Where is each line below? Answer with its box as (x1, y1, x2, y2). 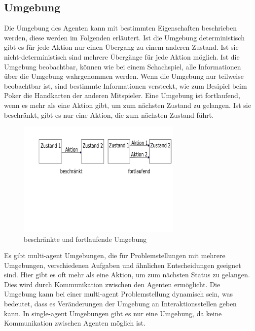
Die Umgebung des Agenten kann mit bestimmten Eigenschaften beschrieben (4, 23, 237, 33)
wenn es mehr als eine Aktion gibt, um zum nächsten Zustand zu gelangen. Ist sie (4, 99, 251, 110)
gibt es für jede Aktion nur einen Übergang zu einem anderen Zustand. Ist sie (4, 42, 239, 52)
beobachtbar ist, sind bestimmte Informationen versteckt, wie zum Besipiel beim (4, 80, 247, 91)
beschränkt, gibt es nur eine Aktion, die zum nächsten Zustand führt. (4, 109, 214, 120)
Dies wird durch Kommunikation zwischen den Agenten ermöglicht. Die (4, 279, 220, 289)
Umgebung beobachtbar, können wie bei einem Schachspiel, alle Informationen (4, 61, 241, 71)
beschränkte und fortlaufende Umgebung (24, 233, 147, 244)
